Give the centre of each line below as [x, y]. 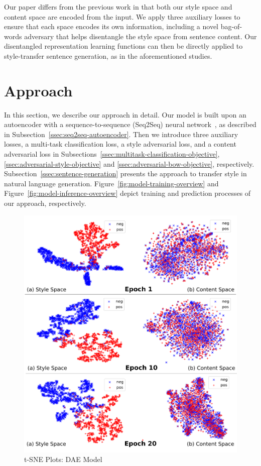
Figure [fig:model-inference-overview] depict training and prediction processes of [127, 193]
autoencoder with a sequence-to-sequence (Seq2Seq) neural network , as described [130, 124]
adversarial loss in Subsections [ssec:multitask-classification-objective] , [112, 154]
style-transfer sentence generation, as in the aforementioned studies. [108, 55]
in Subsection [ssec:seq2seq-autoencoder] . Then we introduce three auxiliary [121, 134]
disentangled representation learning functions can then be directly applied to [123, 46]
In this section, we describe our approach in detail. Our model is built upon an [125, 114]
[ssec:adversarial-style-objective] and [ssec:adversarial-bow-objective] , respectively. [129, 163]
